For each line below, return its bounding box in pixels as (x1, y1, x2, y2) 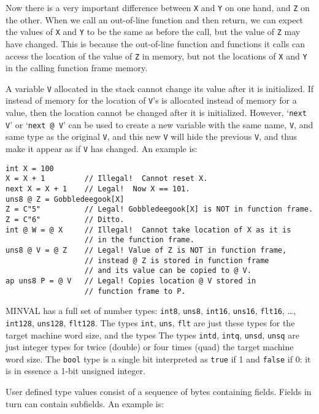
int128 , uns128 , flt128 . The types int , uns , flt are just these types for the (6, 316, 295, 329)
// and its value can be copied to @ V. (84, 266, 252, 275)
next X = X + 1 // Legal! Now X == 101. (6, 185, 190, 193)
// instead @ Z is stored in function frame (84, 256, 269, 265)
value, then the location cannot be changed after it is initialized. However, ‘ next (6, 106, 307, 119)
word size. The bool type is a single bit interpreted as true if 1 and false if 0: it (6, 352, 311, 365)
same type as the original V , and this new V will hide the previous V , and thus (6, 130, 298, 143)
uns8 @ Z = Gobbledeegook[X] (6, 194, 125, 204)
